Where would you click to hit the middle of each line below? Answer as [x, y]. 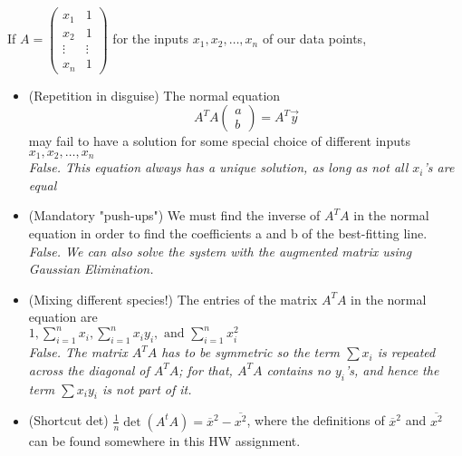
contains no [298, 369]
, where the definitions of [316, 420]
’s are [439, 167]
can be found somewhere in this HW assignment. [164, 440]
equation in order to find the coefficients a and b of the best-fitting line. [228, 233]
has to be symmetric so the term [251, 352]
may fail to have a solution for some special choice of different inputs [219, 141]
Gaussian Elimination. [91, 269]
